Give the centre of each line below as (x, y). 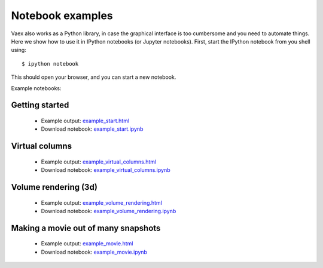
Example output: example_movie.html (87, 244)
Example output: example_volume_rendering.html (102, 202)
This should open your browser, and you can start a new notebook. (94, 77)
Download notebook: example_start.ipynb (92, 129)
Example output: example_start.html (85, 121)
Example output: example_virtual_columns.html (99, 162)
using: (19, 50)
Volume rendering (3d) (54, 187)
